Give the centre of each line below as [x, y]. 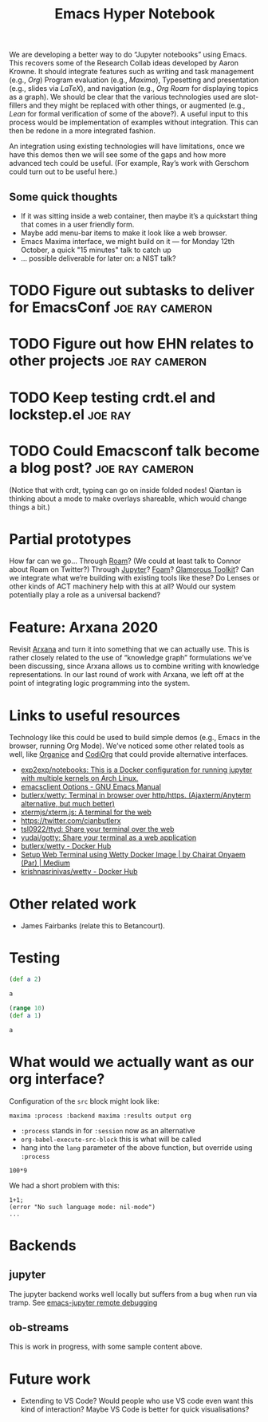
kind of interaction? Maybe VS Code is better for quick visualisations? [135, 1409]
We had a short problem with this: [65, 1185]
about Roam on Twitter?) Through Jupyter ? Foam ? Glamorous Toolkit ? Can [132, 569]
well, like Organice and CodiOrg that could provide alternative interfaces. [128, 754]
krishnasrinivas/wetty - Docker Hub [79, 872]
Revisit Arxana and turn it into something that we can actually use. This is [129, 649]
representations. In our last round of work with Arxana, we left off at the [127, 675]
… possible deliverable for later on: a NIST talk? [98, 258]
